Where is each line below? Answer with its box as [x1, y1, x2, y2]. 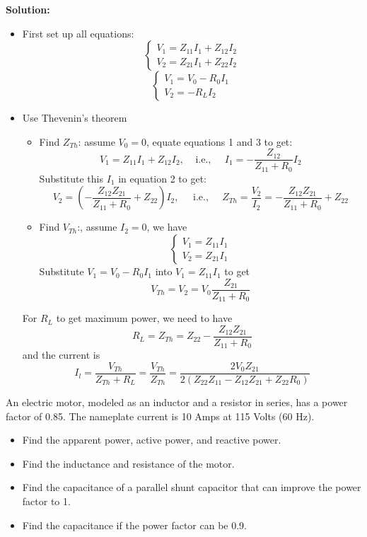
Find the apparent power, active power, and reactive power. [22, 432, 281, 447]
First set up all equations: [22, 25, 134, 40]
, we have [146, 219, 187, 234]
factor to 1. [22, 493, 71, 508]
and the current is [22, 347, 100, 362]
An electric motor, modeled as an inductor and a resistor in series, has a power [6, 394, 348, 409]
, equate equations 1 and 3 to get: [146, 134, 293, 149]
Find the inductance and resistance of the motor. [22, 456, 235, 470]
